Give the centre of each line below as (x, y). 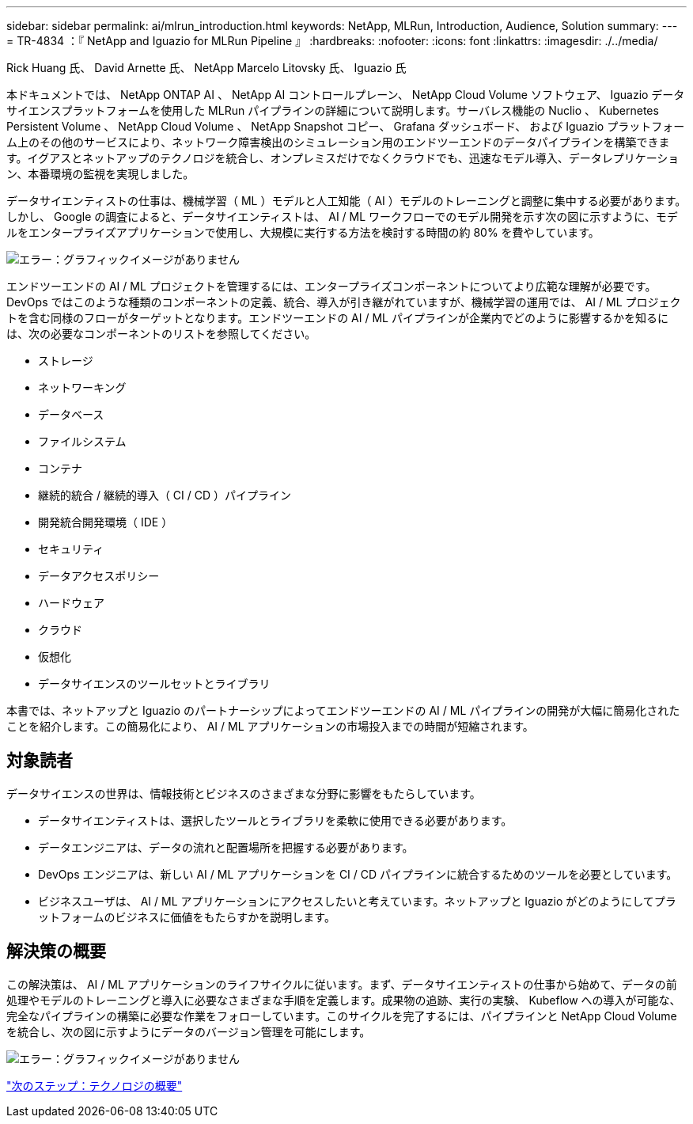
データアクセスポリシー (99, 576)
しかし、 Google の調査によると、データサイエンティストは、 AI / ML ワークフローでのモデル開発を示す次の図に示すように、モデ (342, 216)
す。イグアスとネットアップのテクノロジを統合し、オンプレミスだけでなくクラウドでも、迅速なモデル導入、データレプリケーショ (343, 158)
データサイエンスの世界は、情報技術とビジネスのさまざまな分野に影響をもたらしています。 (244, 793)
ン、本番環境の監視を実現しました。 (100, 174)
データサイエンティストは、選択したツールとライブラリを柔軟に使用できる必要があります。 (275, 820)
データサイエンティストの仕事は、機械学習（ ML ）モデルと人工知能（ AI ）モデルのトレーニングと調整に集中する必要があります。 (346, 201)
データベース (71, 414)
